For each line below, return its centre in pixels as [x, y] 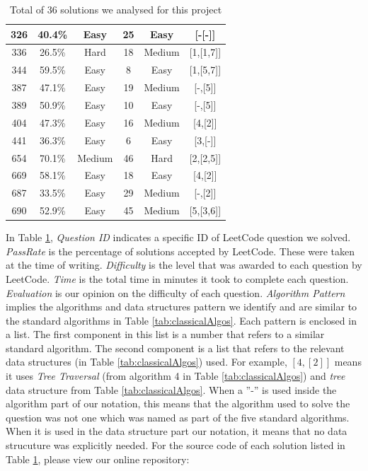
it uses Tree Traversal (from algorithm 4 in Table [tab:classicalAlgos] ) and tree [176, 376]
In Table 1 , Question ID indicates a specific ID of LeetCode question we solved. [178, 237]
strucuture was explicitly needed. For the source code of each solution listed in [176, 445]
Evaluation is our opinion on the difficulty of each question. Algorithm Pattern [176, 292]
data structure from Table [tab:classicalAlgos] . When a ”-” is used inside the [171, 389]
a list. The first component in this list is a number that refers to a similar [165, 334]
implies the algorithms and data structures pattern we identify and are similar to [182, 307]
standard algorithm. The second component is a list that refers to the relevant [175, 348]
